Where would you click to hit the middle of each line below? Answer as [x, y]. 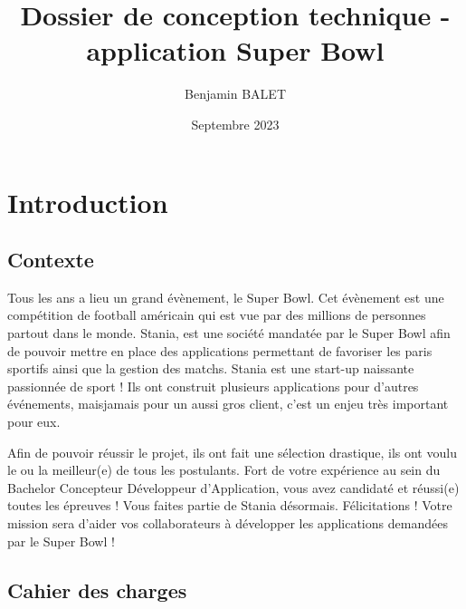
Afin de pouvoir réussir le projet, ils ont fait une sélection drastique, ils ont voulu [232, 452]
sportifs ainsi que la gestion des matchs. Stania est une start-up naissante [211, 368]
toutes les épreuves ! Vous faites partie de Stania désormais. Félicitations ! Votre [230, 505]
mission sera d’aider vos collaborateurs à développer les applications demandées [228, 523]
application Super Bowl [235, 50]
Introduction [88, 202]
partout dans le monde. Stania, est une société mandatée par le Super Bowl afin [229, 333]
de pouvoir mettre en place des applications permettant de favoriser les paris [220, 350]
